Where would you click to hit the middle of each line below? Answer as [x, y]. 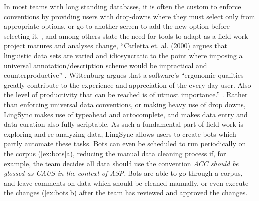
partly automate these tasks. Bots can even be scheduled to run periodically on [125, 143]
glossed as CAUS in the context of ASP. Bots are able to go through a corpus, [123, 173]
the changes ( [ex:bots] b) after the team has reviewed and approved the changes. [126, 192]
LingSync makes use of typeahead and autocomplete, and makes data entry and [126, 114]
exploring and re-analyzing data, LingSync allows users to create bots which [120, 133]
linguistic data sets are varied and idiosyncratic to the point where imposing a [123, 55]
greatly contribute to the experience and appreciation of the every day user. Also [128, 85]
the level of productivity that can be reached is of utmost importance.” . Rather [126, 95]
